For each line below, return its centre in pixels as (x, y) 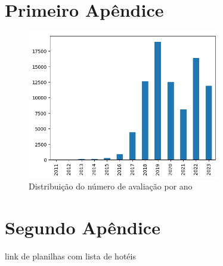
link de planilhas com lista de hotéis (70, 256)
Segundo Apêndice (83, 227)
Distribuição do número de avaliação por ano (111, 186)
